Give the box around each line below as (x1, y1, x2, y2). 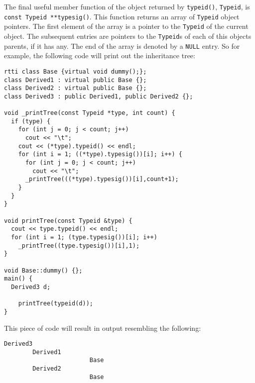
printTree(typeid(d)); (18, 300, 93, 307)
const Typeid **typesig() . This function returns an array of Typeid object (4, 11, 240, 21)
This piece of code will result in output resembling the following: (4, 322, 201, 333)
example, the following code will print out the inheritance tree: (4, 50, 195, 61)
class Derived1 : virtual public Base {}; (4, 76, 147, 84)
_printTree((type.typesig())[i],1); (18, 242, 140, 249)
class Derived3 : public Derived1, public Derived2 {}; (4, 93, 193, 100)
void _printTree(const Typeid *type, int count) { (4, 109, 175, 117)
